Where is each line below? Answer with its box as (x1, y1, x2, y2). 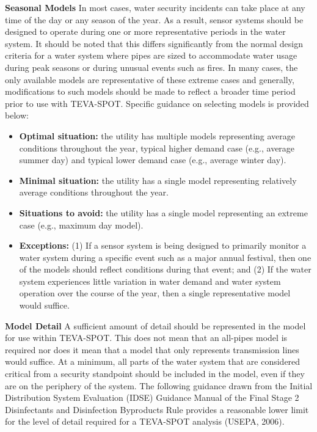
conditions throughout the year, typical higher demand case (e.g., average (19, 141, 295, 154)
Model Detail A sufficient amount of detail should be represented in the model (5, 319, 306, 332)
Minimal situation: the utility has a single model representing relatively (19, 174, 297, 186)
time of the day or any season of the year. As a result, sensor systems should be (5, 13, 304, 26)
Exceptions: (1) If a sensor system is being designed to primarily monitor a (19, 239, 307, 252)
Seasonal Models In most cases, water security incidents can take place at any (5, 1, 305, 13)
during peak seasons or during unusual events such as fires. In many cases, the (5, 60, 298, 73)
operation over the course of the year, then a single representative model (19, 287, 291, 299)
